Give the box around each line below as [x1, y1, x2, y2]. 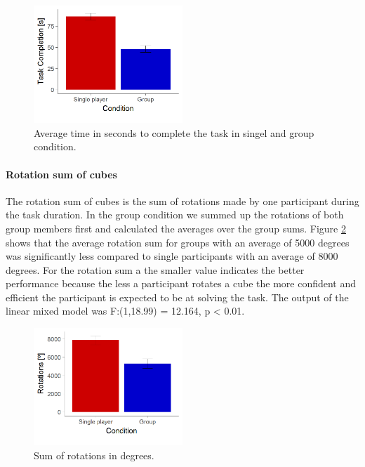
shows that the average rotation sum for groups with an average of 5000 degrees [6, 235, 350, 249]
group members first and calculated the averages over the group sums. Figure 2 [6, 221, 346, 235]
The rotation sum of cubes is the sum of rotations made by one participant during [6, 193, 359, 208]
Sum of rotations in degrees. [34, 447, 154, 462]
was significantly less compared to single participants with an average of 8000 [6, 249, 338, 263]
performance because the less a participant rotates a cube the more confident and [6, 276, 357, 291]
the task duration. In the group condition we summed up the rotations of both [6, 207, 344, 222]
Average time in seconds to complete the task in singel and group [34, 125, 314, 140]
